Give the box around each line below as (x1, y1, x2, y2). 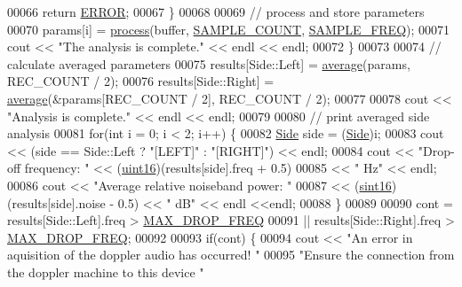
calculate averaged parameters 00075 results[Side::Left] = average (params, (7, 54, 410, 73)
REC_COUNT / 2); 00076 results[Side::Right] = (7, 72, 275, 90)
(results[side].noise (7, 193, 106, 212)
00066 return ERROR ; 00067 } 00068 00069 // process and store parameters (7, 3, 425, 20)
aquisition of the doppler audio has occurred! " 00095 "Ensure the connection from (7, 245, 455, 264)
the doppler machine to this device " (7, 262, 204, 281)
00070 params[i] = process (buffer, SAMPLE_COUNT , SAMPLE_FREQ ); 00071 (7, 19, 450, 38)
